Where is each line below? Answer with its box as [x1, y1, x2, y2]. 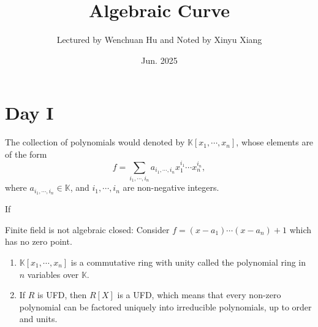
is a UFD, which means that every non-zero [117, 288, 281, 301]
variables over [27, 267, 79, 280]
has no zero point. [5, 235, 72, 248]
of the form [5, 147, 47, 160]
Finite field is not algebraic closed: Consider [5, 223, 170, 236]
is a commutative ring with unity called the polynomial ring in [70, 256, 306, 269]
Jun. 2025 [141, 53, 178, 66]
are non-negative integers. [123, 181, 219, 194]
